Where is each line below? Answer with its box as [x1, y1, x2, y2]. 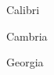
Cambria [6, 27, 48, 44]
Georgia [6, 54, 44, 70]
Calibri [6, 2, 40, 17]
